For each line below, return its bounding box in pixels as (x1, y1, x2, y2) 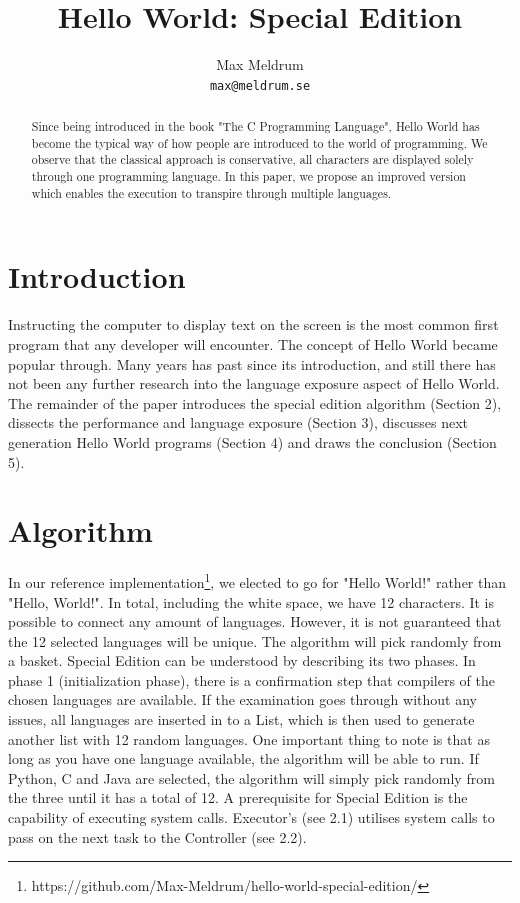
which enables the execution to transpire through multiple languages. (31, 184, 392, 201)
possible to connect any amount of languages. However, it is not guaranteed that (8, 611, 502, 632)
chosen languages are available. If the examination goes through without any (8, 689, 477, 710)
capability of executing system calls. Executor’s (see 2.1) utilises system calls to (8, 807, 495, 828)
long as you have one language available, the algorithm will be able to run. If (8, 748, 479, 769)
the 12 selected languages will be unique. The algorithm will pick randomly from (8, 630, 502, 651)
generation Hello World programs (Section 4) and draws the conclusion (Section (8, 431, 497, 452)
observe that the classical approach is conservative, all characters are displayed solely (31, 151, 474, 168)
